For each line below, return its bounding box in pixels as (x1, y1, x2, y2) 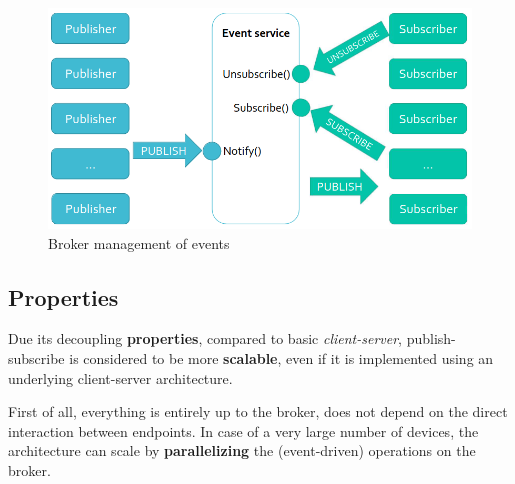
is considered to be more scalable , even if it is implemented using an (69, 347, 494, 368)
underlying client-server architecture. (8, 367, 233, 388)
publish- (406, 328, 456, 349)
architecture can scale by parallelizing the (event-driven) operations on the (8, 440, 476, 461)
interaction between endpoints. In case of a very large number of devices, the (8, 420, 479, 441)
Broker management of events (48, 232, 230, 253)
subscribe (8, 347, 65, 368)
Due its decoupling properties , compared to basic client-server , (8, 328, 402, 349)
